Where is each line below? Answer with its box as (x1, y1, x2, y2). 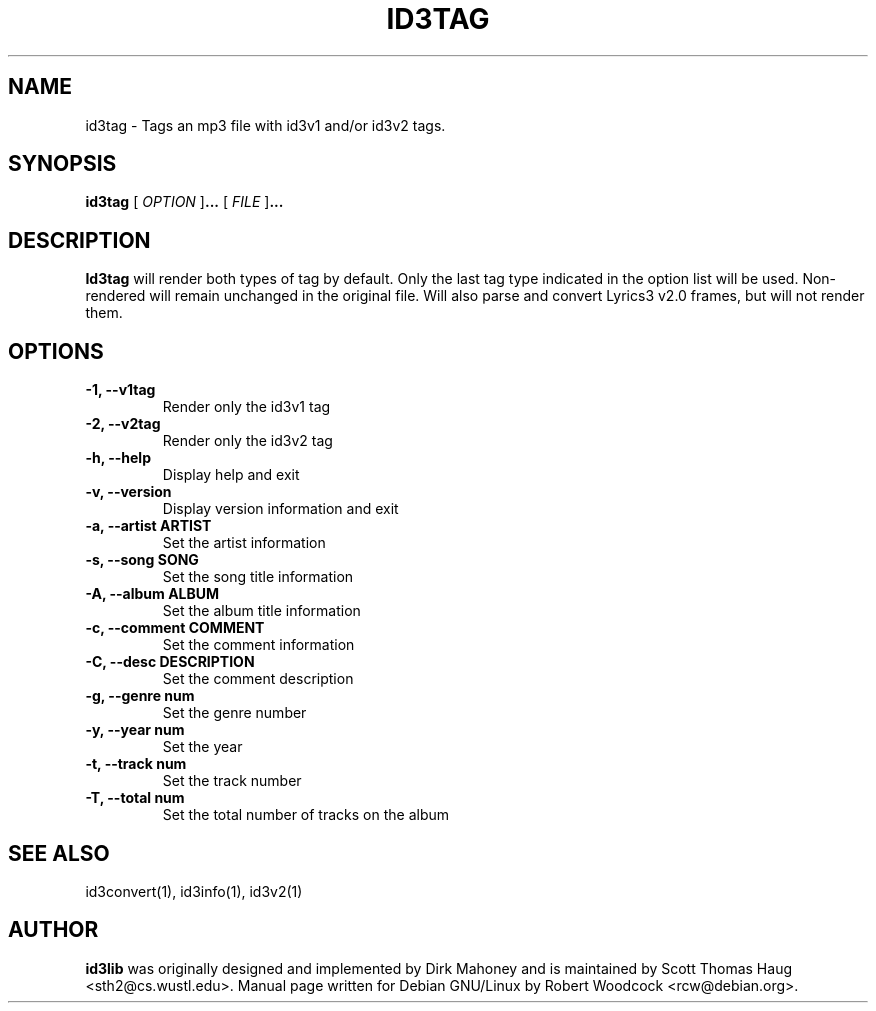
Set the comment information (162, 636, 355, 654)
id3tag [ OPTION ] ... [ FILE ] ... (85, 193, 284, 211)
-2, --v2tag (85, 415, 161, 433)
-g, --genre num (85, 687, 195, 705)
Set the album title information (162, 602, 361, 620)
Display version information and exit (162, 500, 399, 518)
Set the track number (162, 772, 302, 790)
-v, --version (85, 483, 172, 501)
